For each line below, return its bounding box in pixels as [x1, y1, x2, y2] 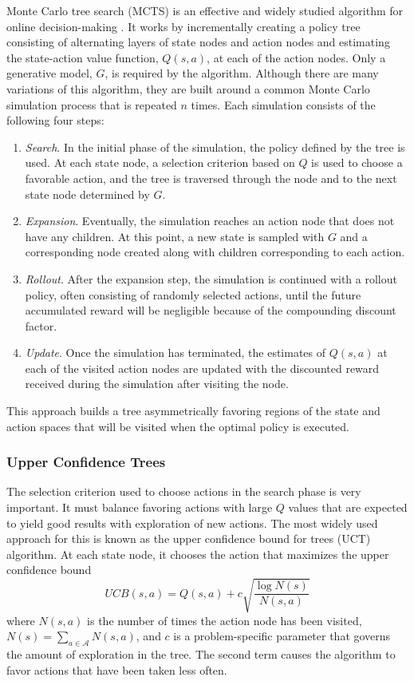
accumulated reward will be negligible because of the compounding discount [25, 302, 396, 319]
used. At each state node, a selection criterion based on [25, 154, 295, 171]
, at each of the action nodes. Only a [207, 49, 386, 65]
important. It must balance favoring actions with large [6, 499, 273, 516]
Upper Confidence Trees [6, 452, 166, 472]
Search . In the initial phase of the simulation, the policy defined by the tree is [25, 138, 405, 155]
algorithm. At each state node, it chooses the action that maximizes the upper [6, 545, 389, 562]
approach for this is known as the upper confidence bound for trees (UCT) [6, 530, 371, 547]
